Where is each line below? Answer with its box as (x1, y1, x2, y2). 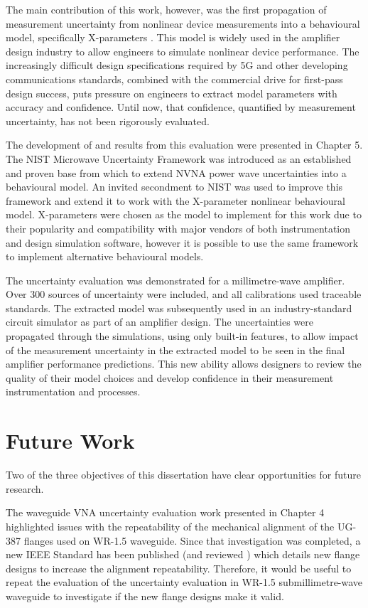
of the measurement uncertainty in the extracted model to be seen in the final (6, 342, 345, 357)
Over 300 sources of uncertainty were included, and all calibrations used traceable (6, 287, 362, 302)
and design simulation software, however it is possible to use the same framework (6, 235, 359, 250)
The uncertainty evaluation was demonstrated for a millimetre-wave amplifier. (6, 272, 345, 287)
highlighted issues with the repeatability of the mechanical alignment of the (6, 518, 335, 533)
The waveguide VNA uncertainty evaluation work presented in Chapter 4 (6, 505, 325, 520)
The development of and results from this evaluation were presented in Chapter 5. (6, 137, 363, 152)
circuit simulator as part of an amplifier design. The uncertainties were (6, 314, 313, 329)
